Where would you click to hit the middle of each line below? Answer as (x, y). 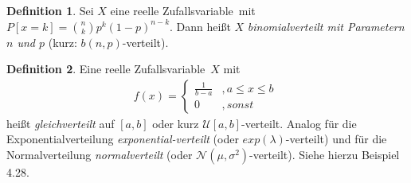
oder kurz (176, 123)
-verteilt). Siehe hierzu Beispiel (325, 154)
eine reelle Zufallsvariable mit (183, 10)
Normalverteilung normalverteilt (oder (100, 154)
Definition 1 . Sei (50, 10)
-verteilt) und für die (336, 139)
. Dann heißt (200, 26)
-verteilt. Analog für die (299, 123)
